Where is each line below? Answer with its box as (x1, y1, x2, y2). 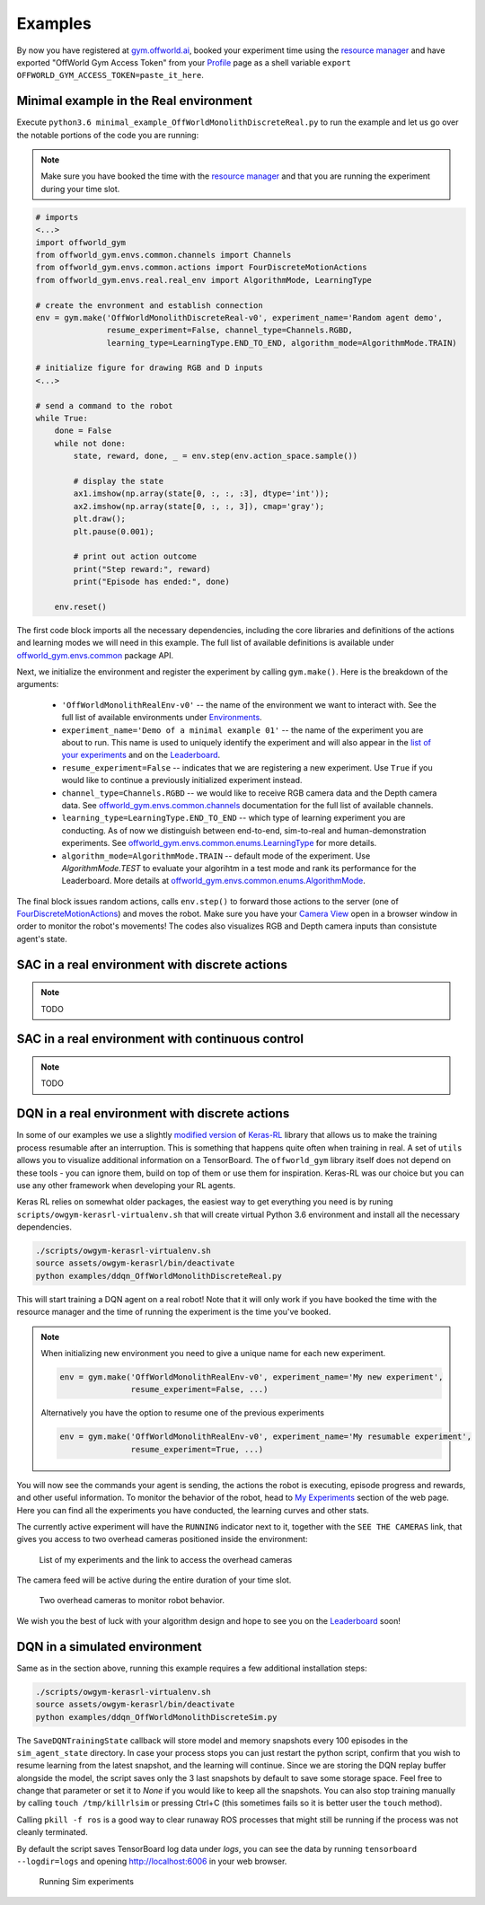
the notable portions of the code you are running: (16, 129, 199, 140)
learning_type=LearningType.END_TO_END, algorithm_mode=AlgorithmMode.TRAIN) (106, 338, 457, 348)
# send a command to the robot (35, 401, 174, 410)
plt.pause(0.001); (73, 526, 154, 536)
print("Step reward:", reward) (73, 564, 211, 574)
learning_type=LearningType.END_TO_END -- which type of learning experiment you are (61, 813, 406, 824)
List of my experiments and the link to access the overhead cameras (39, 1554, 293, 1565)
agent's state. (16, 933, 67, 944)
